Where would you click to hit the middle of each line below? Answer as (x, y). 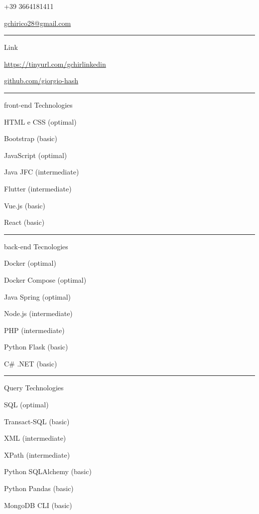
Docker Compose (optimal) (45, 279)
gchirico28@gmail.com (38, 23)
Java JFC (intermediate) (42, 172)
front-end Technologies (38, 104)
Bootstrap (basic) (31, 138)
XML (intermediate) (35, 438)
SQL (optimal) (26, 405)
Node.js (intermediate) (38, 313)
